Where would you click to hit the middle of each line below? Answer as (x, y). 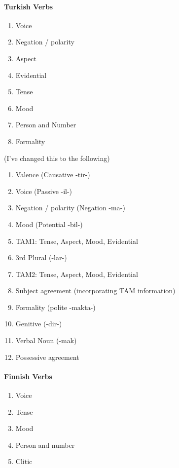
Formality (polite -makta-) (55, 307)
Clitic (24, 461)
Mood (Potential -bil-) (49, 224)
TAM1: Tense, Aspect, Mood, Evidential (77, 241)
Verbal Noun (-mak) (46, 340)
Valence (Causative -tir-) (53, 175)
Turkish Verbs (29, 6)
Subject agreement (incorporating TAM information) (95, 291)
